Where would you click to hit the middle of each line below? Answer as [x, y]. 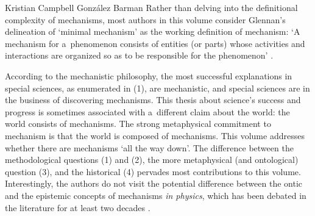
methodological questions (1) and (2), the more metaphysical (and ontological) [152, 160]
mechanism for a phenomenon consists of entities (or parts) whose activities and [155, 43]
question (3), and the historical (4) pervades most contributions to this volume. [153, 171]
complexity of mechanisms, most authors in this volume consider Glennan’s [145, 19]
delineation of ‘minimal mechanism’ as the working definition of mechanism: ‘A [153, 31]
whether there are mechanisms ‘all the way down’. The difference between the [149, 147]
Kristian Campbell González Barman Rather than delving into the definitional [151, 7]
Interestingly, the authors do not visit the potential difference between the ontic [154, 183]
